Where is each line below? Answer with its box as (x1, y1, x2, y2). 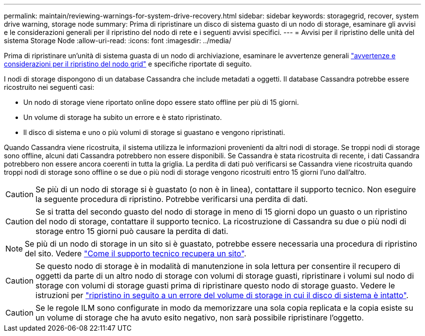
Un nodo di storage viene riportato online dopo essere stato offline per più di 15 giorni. (23, 98, 299, 106)
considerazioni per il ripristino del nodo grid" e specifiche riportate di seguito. (4, 60, 252, 68)
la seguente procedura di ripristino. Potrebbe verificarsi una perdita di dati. (35, 194, 308, 204)
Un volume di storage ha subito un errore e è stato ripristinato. (23, 113, 222, 121)
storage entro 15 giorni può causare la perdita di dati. (35, 226, 229, 236)
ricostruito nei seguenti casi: (4, 83, 95, 91)
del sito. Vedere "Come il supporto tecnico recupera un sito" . (25, 249, 246, 258)
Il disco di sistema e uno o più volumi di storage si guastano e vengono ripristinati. (23, 128, 285, 136)
